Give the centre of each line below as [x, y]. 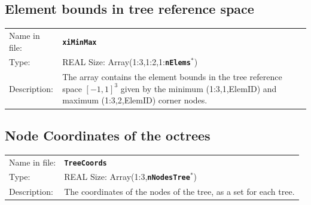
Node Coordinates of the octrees [108, 135]
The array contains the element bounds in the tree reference [172, 77]
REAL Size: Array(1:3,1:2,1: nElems [126, 62]
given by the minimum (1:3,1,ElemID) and [199, 88]
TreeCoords [86, 163]
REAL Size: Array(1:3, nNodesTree [127, 177]
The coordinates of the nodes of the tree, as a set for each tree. [179, 192]
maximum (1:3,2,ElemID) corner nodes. [135, 100]
